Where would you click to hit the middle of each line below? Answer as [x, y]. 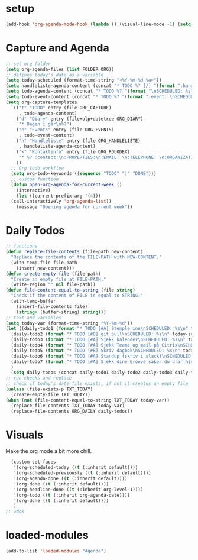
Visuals [25, 435]
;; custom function [35, 179]
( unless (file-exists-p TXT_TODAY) [49, 389]
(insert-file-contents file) [52, 306]
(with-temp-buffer [34, 301]
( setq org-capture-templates [41, 102]
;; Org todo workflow [38, 168]
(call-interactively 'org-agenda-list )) [61, 201]
